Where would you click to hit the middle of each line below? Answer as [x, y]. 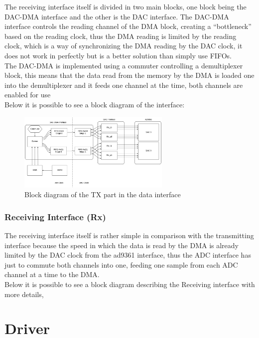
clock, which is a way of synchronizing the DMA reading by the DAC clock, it [124, 46]
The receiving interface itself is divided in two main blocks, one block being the [126, 6]
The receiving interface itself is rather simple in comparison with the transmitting [129, 235]
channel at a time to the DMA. [52, 274]
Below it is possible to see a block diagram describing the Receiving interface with [130, 284]
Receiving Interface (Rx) [55, 216]
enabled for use [28, 95]
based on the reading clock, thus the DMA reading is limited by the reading [121, 36]
